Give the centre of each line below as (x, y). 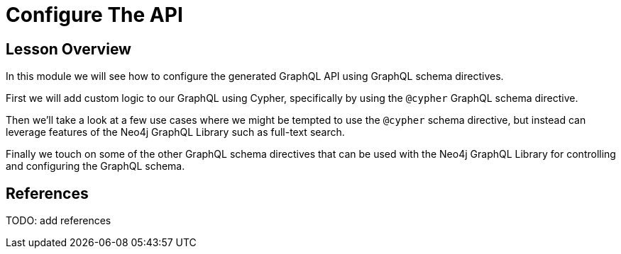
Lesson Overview (68, 49)
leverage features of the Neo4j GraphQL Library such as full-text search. (175, 132)
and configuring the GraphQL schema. (95, 166)
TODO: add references (59, 221)
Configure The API (94, 15)
